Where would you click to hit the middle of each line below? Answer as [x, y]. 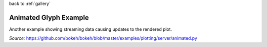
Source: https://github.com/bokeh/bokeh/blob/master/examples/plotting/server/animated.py [103, 38]
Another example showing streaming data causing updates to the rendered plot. [90, 29]
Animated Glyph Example [49, 17]
